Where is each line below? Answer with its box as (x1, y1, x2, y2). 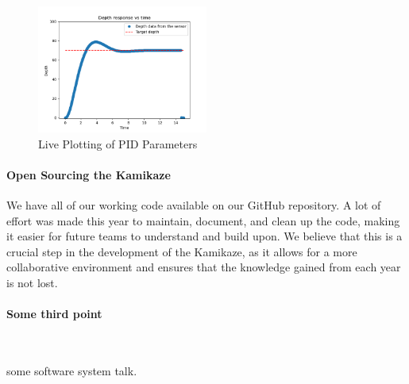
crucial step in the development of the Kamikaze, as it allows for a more (6, 243, 357, 259)
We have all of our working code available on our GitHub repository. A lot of (6, 196, 381, 213)
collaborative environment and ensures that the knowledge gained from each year (6, 259, 401, 275)
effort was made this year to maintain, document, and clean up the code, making (6, 212, 400, 228)
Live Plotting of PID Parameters (38, 135, 198, 152)
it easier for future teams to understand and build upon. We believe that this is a (6, 228, 403, 244)
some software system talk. (6, 362, 137, 378)
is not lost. (6, 274, 58, 290)
